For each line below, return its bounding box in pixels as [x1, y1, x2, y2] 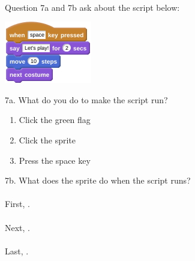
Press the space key [19, 154, 91, 166]
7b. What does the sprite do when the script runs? [5, 174, 191, 187]
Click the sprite [19, 133, 76, 146]
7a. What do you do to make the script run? [5, 93, 168, 106]
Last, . [5, 244, 29, 257]
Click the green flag [19, 113, 91, 126]
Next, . [5, 221, 30, 233]
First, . [5, 197, 30, 210]
